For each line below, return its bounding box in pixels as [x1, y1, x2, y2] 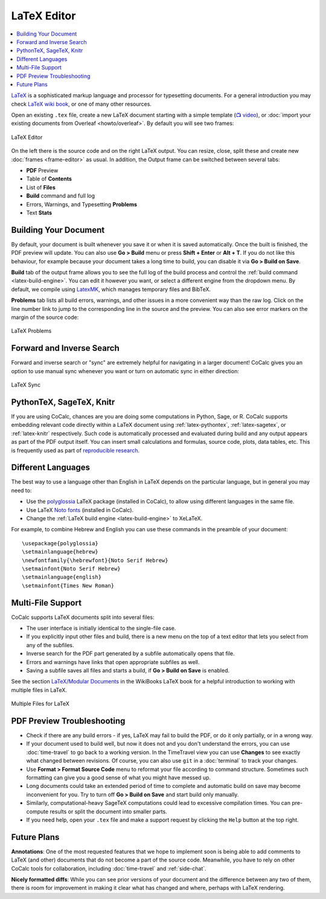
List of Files [26, 184, 56, 191]
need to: [11, 487, 32, 494]
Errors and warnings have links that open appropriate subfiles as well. [26, 658, 200, 665]
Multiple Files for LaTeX [11, 700, 69, 708]
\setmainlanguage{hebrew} [22, 548, 99, 555]
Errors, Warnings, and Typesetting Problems [26, 200, 138, 208]
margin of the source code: [11, 314, 79, 321]
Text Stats [26, 209, 53, 216]
